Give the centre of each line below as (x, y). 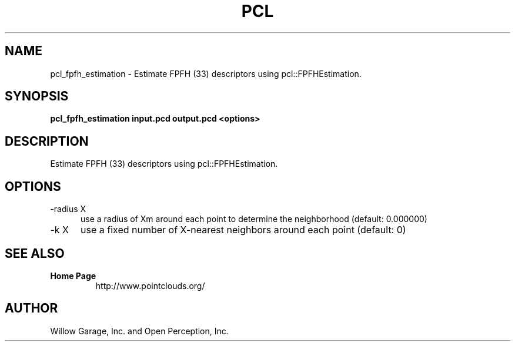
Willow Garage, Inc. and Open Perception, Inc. (139, 331)
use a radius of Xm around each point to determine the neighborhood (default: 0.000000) (254, 219)
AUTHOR (31, 308)
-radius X (68, 209)
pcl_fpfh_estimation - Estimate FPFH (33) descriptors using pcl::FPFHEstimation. (206, 73)
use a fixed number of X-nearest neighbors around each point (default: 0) (243, 230)
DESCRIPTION (47, 141)
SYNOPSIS (37, 96)
